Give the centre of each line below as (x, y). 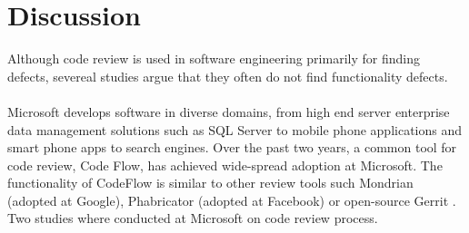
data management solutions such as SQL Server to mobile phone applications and (234, 129)
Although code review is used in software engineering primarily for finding (214, 58)
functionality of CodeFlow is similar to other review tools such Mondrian (210, 183)
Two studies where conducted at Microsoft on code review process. (193, 218)
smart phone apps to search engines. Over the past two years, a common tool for (232, 147)
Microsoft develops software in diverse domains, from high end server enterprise (229, 111)
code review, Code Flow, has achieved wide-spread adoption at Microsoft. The (225, 165)
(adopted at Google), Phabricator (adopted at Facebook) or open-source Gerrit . (232, 200)
